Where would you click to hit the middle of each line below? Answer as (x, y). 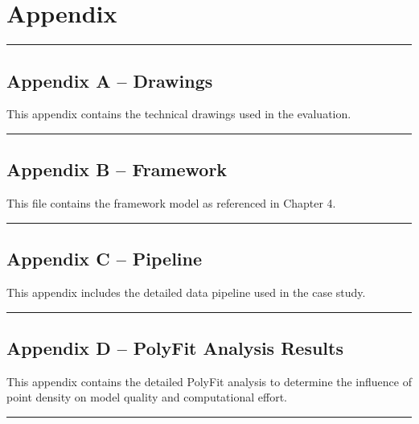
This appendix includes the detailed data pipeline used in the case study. (186, 292)
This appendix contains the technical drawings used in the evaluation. (179, 114)
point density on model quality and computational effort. (147, 397)
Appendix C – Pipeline (105, 259)
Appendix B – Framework (117, 169)
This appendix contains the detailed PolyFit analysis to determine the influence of (209, 381)
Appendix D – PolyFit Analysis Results (175, 347)
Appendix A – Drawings (110, 80)
